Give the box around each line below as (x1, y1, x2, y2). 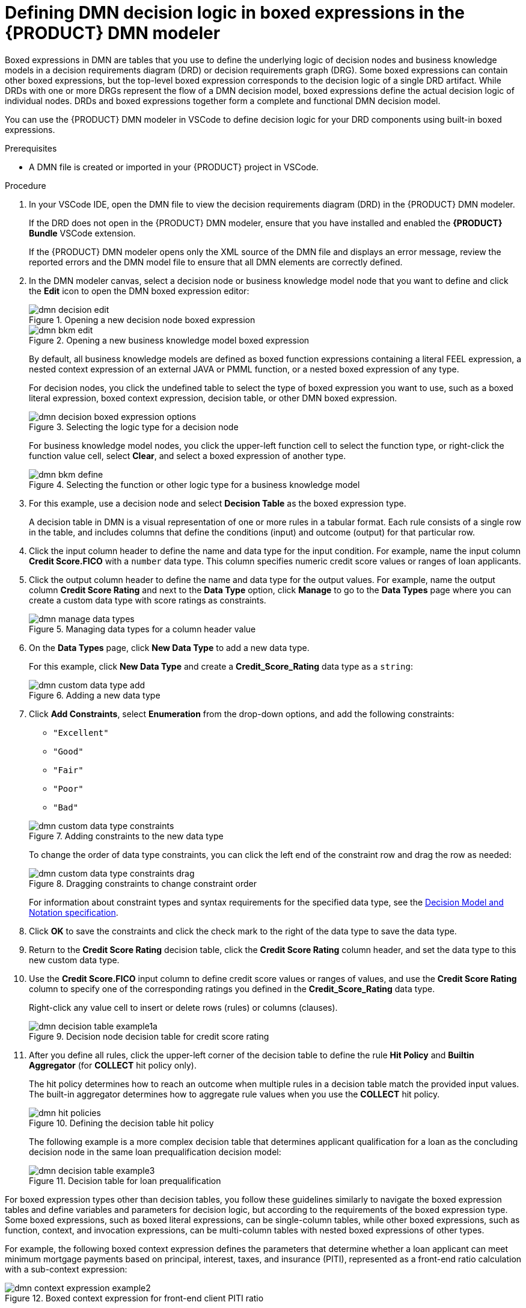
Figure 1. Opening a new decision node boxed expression (29, 314, 255, 325)
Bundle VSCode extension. (29, 227, 136, 238)
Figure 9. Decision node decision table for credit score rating (29, 1031, 269, 1041)
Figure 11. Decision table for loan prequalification (29, 1175, 221, 1186)
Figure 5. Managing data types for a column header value (29, 623, 256, 634)
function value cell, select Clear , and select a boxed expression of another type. (29, 450, 346, 461)
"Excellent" (53, 727, 109, 738)
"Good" (53, 746, 84, 756)
